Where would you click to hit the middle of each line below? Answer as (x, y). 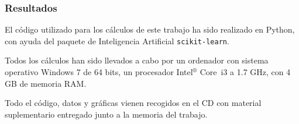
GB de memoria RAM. (46, 83)
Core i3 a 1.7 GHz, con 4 (245, 72)
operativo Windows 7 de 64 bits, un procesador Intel (99, 72)
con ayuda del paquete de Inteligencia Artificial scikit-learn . (117, 40)
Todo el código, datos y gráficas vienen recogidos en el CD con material (133, 103)
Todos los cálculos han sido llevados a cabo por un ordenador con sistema (137, 60)
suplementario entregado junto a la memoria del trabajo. (106, 114)
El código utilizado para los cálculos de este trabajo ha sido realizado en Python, (150, 29)
